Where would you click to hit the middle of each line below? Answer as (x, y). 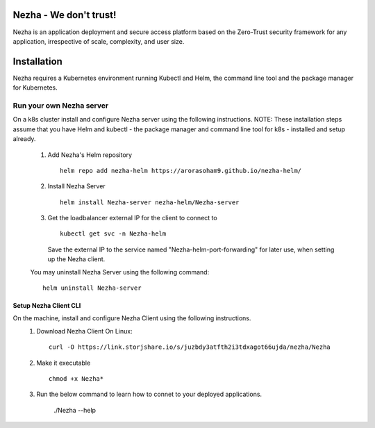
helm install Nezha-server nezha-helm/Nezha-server (150, 202)
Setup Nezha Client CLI (47, 306)
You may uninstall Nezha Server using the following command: (120, 272)
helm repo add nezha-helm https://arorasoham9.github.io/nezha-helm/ (181, 171)
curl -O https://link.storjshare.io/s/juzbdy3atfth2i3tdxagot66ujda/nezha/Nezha (190, 347)
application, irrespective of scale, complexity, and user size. (99, 41)
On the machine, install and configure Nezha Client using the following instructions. (132, 318)
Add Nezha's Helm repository (90, 155)
